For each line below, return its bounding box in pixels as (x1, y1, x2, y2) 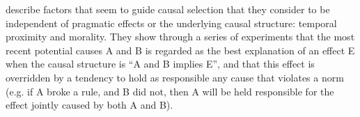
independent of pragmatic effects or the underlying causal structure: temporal (6, 15, 337, 30)
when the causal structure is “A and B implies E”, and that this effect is (6, 56, 315, 71)
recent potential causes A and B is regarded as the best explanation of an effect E (6, 42, 355, 57)
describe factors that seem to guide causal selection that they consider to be (6, 2, 330, 16)
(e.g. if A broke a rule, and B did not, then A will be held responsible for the (6, 84, 334, 98)
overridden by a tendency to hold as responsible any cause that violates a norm (6, 70, 344, 84)
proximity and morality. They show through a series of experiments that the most (6, 29, 355, 44)
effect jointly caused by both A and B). (6, 97, 173, 112)
